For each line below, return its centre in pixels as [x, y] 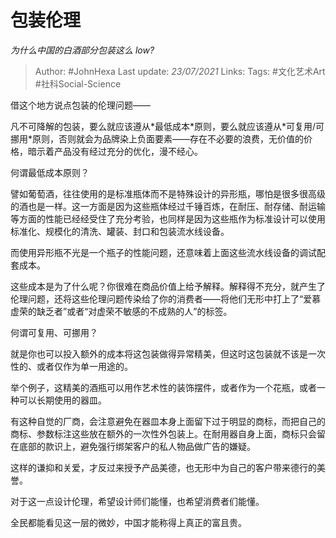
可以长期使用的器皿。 [62, 400]
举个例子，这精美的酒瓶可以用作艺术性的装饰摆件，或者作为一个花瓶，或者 [163, 387]
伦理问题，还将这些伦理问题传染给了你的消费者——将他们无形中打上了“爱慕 [166, 298]
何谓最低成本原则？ [50, 172]
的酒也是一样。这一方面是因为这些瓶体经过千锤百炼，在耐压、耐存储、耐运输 [168, 206]
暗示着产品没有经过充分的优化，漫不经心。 [115, 151]
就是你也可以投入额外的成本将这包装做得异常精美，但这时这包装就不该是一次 [168, 353]
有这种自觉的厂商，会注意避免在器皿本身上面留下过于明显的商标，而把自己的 [168, 421]
